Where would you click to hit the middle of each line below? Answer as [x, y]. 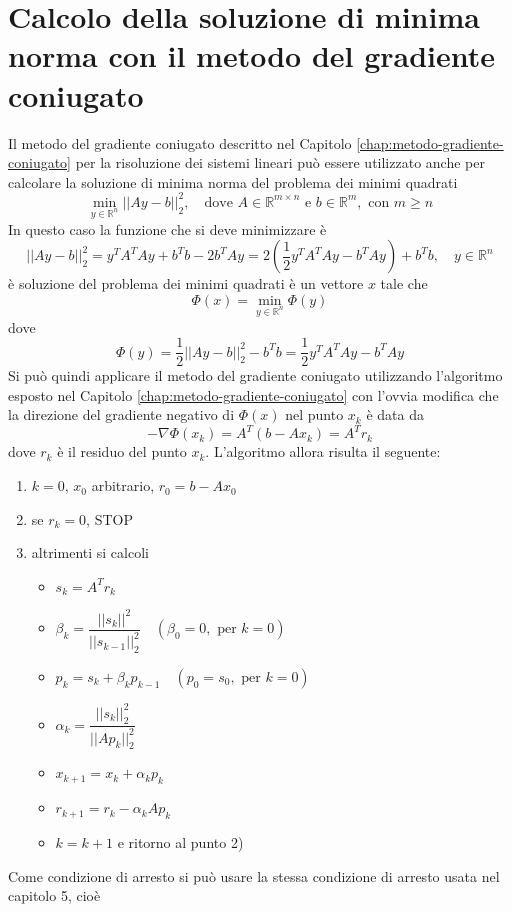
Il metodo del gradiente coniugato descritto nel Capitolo [180, 142]
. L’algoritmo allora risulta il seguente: [323, 451]
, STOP [109, 518]
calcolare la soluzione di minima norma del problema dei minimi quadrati [233, 181]
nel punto [314, 414]
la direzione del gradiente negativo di [121, 414]
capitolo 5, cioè [54, 895]
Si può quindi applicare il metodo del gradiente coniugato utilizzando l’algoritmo [255, 375]
